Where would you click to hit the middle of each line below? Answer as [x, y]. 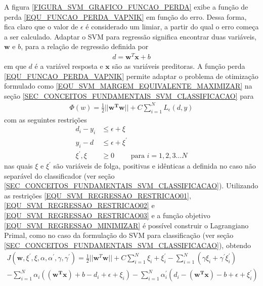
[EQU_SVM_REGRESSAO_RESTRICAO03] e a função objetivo [107, 215]
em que [15, 66]
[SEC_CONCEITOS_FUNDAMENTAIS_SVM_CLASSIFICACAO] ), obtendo [127, 245]
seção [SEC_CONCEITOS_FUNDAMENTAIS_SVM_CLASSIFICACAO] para [129, 95]
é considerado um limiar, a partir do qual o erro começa [172, 27]
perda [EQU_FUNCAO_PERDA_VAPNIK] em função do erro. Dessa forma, [125, 16]
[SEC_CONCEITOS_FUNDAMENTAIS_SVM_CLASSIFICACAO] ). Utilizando [131, 186]
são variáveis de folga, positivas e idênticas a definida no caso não [155, 166]
